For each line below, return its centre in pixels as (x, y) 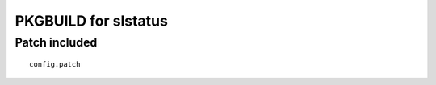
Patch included (56, 42)
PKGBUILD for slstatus (92, 21)
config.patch (55, 65)
